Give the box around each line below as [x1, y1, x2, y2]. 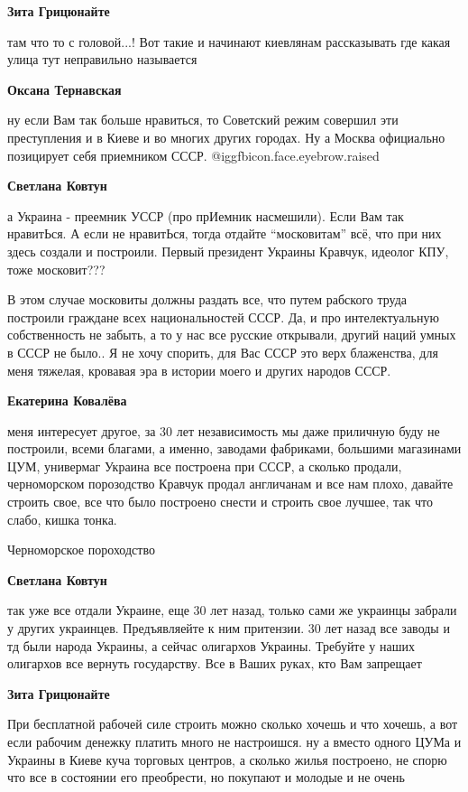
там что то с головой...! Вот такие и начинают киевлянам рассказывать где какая [7, 32, 451, 51]
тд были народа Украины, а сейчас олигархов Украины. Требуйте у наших [7, 636, 416, 655]
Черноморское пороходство [7, 540, 155, 559]
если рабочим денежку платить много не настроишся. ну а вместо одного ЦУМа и [7, 732, 462, 750]
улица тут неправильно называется [7, 50, 197, 69]
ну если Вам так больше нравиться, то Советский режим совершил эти [7, 110, 399, 129]
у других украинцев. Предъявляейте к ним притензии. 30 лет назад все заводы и [7, 619, 450, 638]
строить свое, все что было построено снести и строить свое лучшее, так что [7, 492, 433, 511]
